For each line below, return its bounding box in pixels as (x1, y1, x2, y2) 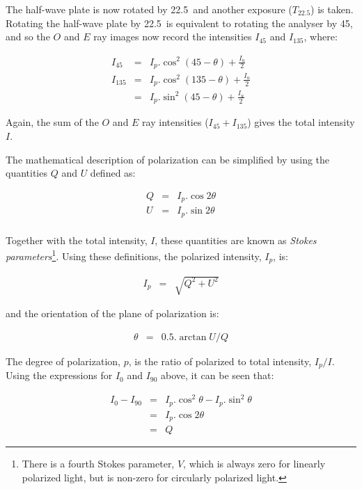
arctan (179, 332, 207, 342)
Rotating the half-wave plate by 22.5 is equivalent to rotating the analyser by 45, (6, 15, 353, 30)
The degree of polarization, (6, 353, 120, 368)
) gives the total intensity (247, 115, 355, 129)
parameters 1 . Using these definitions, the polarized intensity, (6, 247, 262, 264)
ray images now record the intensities (93, 29, 252, 44)
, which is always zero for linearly (183, 456, 326, 471)
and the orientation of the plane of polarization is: (6, 306, 219, 321)
